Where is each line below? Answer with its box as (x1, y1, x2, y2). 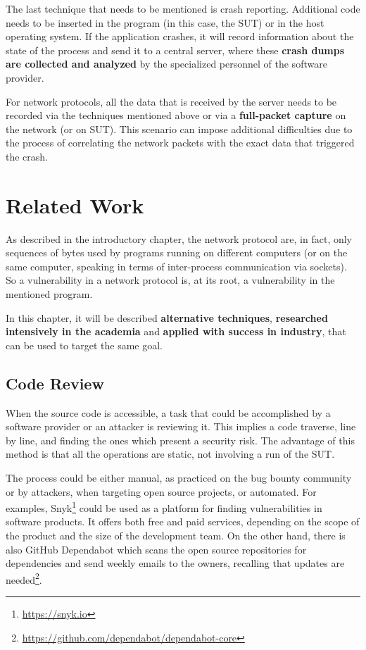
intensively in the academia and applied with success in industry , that (6, 324, 346, 339)
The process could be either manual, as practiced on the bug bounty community (6, 470, 352, 485)
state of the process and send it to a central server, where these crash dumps (6, 42, 345, 57)
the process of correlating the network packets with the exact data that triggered (6, 135, 355, 150)
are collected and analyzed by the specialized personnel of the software (6, 56, 327, 71)
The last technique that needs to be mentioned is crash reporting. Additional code (6, 1, 360, 15)
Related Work (6, 190, 144, 219)
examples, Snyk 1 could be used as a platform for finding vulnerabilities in (6, 499, 322, 515)
